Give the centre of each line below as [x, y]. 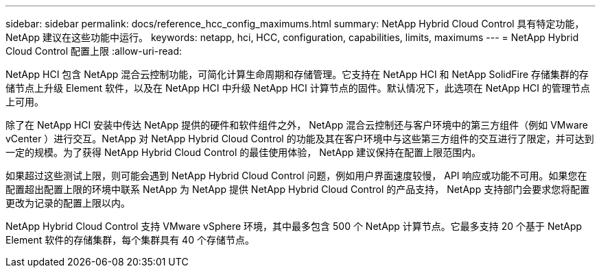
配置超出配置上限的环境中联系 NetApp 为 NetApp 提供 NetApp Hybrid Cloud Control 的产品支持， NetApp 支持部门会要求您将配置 [298, 189]
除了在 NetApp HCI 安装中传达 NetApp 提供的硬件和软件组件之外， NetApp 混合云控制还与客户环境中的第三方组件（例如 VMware [297, 125]
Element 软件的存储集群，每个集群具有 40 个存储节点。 [130, 240]
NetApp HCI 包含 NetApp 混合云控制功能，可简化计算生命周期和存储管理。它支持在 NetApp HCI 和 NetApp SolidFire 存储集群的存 [297, 74]
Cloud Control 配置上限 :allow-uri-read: [94, 51]
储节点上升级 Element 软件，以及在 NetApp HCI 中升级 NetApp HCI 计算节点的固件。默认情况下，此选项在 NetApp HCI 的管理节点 [298, 88]
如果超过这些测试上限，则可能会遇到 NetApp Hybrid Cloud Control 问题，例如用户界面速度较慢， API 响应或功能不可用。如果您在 [296, 175]
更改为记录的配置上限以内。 [68, 203]
